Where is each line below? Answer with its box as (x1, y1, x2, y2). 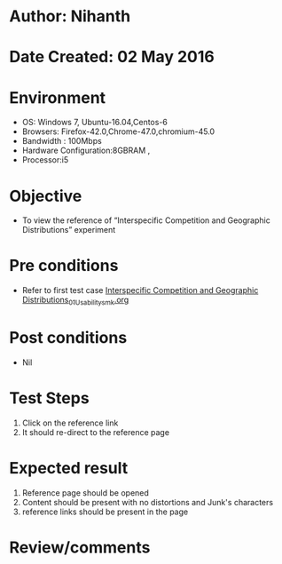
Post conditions (9, 328, 128, 348)
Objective (9, 186, 82, 206)
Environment (9, 87, 106, 107)
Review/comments (9, 537, 151, 557)
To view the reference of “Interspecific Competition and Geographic (21, 215, 270, 226)
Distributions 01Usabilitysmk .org (21, 295, 129, 307)
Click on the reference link (21, 417, 119, 428)
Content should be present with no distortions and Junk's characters (21, 496, 273, 507)
